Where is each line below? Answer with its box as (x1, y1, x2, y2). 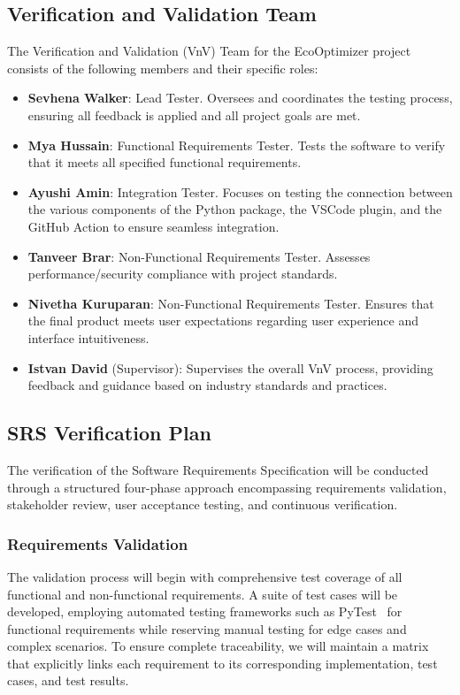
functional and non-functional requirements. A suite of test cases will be (7, 584, 398, 603)
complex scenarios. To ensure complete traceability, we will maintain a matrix (7, 637, 429, 655)
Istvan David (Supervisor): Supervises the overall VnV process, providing (27, 358, 433, 377)
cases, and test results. (7, 671, 129, 690)
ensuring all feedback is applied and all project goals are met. (27, 105, 361, 124)
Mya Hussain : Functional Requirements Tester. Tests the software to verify (27, 135, 446, 154)
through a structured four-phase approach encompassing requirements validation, (7, 477, 447, 496)
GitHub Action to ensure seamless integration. (27, 217, 280, 235)
